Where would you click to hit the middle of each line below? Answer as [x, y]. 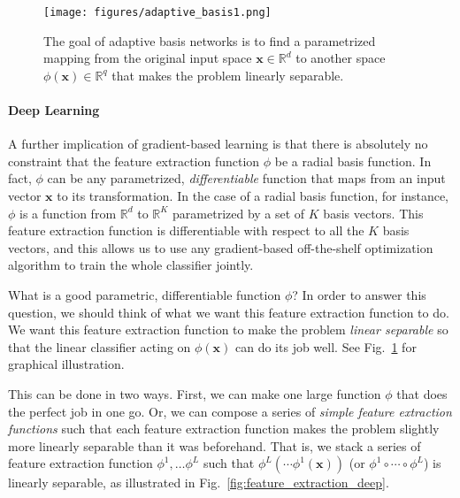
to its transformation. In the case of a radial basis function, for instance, [253, 196]
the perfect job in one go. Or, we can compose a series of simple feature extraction [230, 411]
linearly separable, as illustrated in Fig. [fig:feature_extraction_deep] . [199, 483]
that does [422, 393]
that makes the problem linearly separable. [228, 75]
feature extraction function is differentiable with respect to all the [186, 230]
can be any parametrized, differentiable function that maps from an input [246, 178]
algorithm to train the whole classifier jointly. [131, 265]
